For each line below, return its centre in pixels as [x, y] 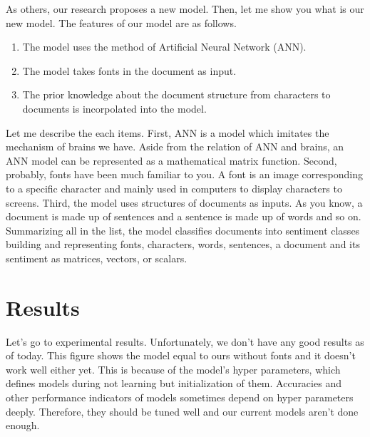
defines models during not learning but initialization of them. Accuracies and [174, 383]
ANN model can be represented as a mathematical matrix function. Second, [171, 160]
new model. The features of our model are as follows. [121, 22]
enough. [23, 425]
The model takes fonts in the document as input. [129, 70]
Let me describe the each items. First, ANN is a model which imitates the [168, 132]
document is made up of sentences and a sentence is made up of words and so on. [184, 216]
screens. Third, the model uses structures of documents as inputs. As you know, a [184, 202]
